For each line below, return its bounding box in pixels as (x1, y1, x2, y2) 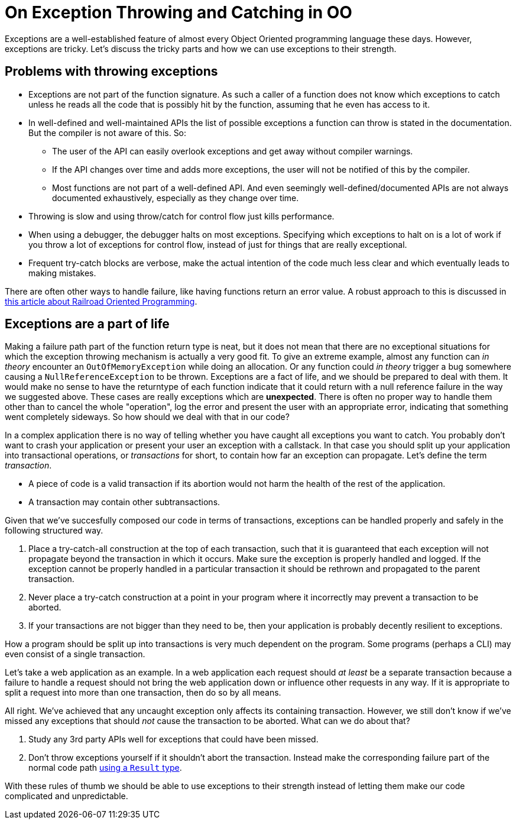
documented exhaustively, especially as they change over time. (52, 192, 299, 203)
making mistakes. (28, 267, 96, 278)
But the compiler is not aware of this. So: (28, 127, 187, 138)
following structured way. (5, 525, 103, 536)
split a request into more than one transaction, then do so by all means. (5, 687, 281, 698)
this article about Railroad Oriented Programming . (5, 296, 197, 306)
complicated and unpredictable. (5, 791, 128, 802)
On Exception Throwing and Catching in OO (5, 2, 352, 22)
